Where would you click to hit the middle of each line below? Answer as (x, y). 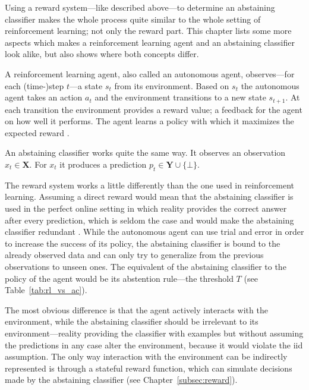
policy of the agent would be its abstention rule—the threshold (119, 278)
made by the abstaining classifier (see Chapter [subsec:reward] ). (121, 380)
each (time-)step (34, 85)
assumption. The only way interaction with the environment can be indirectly (146, 356)
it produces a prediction (103, 164)
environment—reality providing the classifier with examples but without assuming (154, 333)
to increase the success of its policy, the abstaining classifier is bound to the (143, 243)
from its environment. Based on (172, 85)
